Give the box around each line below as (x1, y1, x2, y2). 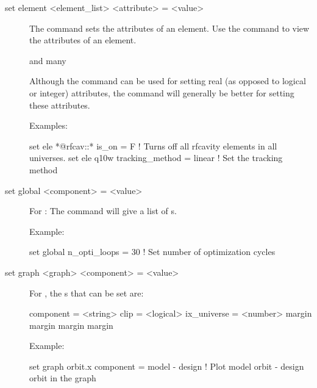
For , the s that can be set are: (29, 286, 144, 299)
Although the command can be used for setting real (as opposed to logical (29, 74, 306, 87)
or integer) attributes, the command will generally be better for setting (29, 86, 294, 99)
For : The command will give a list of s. (29, 204, 177, 217)
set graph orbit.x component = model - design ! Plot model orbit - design (29, 359, 304, 372)
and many (29, 54, 66, 66)
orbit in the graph (29, 372, 96, 384)
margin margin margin (29, 318, 113, 331)
